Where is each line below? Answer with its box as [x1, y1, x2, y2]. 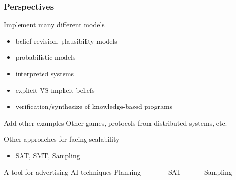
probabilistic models [15, 52, 76, 62]
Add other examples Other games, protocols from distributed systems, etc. [4, 117, 227, 127]
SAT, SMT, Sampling [15, 150, 80, 160]
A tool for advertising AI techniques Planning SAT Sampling [4, 166, 232, 177]
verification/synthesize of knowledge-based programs [15, 101, 172, 111]
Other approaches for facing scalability [4, 134, 120, 144]
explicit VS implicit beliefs [15, 85, 95, 95]
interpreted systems [15, 69, 74, 78]
